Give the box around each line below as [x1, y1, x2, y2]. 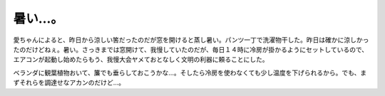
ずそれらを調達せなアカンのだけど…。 [13, 78, 125, 87]
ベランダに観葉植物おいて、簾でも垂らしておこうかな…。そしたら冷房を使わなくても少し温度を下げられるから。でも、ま [13, 68, 367, 77]
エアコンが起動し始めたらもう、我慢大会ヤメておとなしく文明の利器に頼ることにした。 [13, 55, 269, 64]
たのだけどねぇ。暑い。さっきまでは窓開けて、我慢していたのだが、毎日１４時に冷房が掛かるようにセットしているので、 [13, 45, 369, 53]
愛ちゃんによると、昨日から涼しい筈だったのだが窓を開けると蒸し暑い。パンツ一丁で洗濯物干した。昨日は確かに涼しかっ [13, 36, 369, 44]
